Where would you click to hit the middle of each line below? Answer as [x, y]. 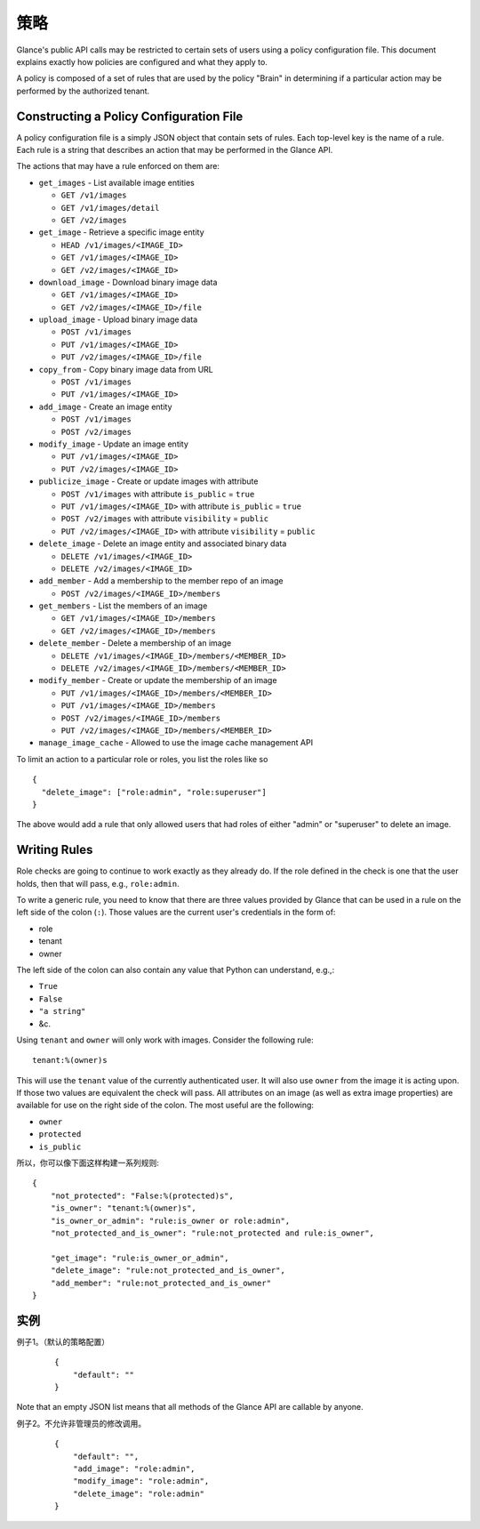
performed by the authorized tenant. [83, 91]
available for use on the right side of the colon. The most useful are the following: [165, 1105]
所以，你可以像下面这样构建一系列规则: [88, 1163]
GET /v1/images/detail [110, 208]
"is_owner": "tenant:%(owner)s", [124, 1208]
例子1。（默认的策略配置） [63, 1341]
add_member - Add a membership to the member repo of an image [161, 581]
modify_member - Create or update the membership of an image [158, 680]
